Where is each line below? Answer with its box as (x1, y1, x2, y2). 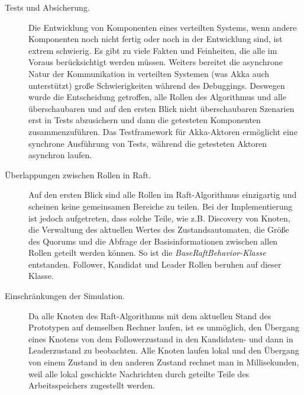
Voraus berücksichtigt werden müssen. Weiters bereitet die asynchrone (28, 56, 283, 68)
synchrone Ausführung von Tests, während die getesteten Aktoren (28, 137, 267, 149)
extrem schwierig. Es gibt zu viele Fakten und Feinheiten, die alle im (28, 44, 277, 56)
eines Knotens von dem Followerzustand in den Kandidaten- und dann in (28, 332, 293, 345)
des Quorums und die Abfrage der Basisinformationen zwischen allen (28, 235, 278, 247)
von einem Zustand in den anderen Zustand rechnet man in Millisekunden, (28, 356, 299, 368)
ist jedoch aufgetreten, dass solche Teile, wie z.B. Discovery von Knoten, (28, 211, 290, 224)
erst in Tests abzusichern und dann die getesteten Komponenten (28, 114, 261, 126)
